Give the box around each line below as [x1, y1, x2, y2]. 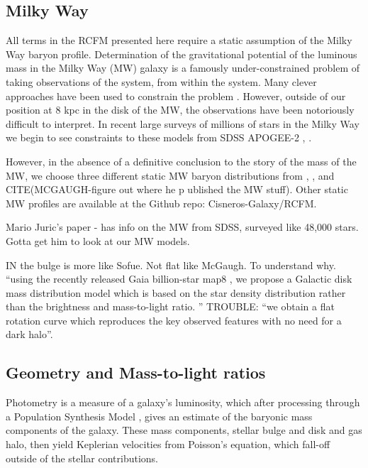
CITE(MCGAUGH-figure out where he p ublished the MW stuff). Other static [6, 182, 348, 197]
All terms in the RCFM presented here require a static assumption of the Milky [6, 33, 352, 48]
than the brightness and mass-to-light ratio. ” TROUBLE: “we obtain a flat [6, 299, 335, 314]
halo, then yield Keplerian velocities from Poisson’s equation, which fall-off [6, 437, 330, 452]
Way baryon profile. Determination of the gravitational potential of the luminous [6, 46, 357, 61]
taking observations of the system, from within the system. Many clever [6, 74, 317, 89]
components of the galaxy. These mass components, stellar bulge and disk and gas [6, 423, 362, 437]
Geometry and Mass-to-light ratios [6, 361, 266, 383]
